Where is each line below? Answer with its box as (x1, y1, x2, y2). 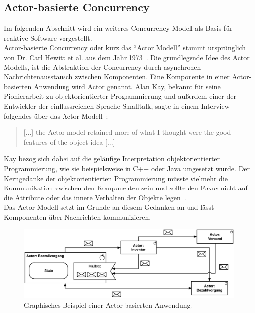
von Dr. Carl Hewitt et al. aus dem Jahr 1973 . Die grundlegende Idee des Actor (4, 52, 250, 62)
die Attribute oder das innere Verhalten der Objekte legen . (4, 192, 186, 202)
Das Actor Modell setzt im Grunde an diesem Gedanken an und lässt (4, 202, 214, 212)
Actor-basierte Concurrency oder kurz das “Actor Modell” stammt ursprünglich (4, 42, 246, 53)
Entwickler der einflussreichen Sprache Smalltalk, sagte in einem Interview (4, 100, 230, 111)
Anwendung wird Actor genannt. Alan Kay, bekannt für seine (34, 81, 221, 91)
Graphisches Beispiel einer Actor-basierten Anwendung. (24, 299, 192, 310)
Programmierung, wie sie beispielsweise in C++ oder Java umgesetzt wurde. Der (4, 163, 250, 173)
